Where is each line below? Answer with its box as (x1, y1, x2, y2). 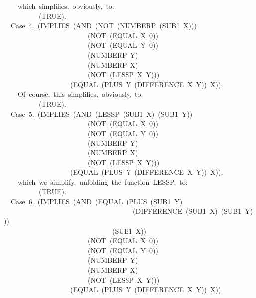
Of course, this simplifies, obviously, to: (17, 89, 143, 99)
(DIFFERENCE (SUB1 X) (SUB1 (132, 206, 242, 216)
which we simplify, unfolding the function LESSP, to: (17, 176, 188, 187)
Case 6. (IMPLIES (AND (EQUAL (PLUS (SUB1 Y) (10, 196, 183, 206)
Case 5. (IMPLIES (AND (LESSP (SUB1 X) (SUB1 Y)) (10, 108, 193, 119)
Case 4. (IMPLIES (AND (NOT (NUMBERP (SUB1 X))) (10, 20, 197, 31)
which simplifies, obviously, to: (17, 1, 114, 11)
